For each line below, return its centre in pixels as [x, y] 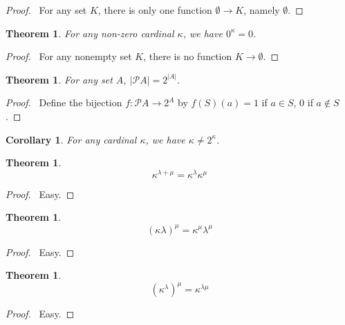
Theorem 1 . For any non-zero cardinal [90, 33]
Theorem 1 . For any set [59, 79]
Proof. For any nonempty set [69, 56]
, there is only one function [155, 10]
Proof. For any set [46, 10]
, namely [262, 10]
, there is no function [188, 56]
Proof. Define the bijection [64, 102]
